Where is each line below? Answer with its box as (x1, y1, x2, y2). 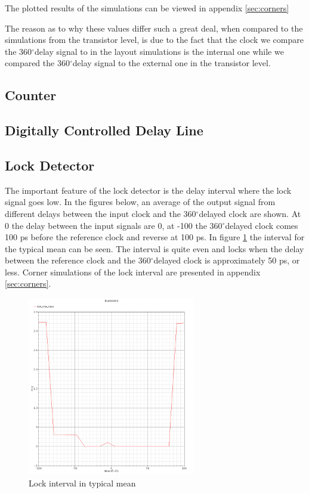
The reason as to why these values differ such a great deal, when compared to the (5, 21, 303, 34)
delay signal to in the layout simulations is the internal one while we (34, 45, 284, 57)
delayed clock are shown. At (199, 207, 301, 219)
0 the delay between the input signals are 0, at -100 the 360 (5, 219, 223, 231)
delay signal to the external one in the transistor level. (72, 57, 271, 69)
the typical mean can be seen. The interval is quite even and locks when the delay (5, 242, 304, 255)
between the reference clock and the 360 (5, 254, 151, 266)
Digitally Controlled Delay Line (5, 121, 203, 139)
